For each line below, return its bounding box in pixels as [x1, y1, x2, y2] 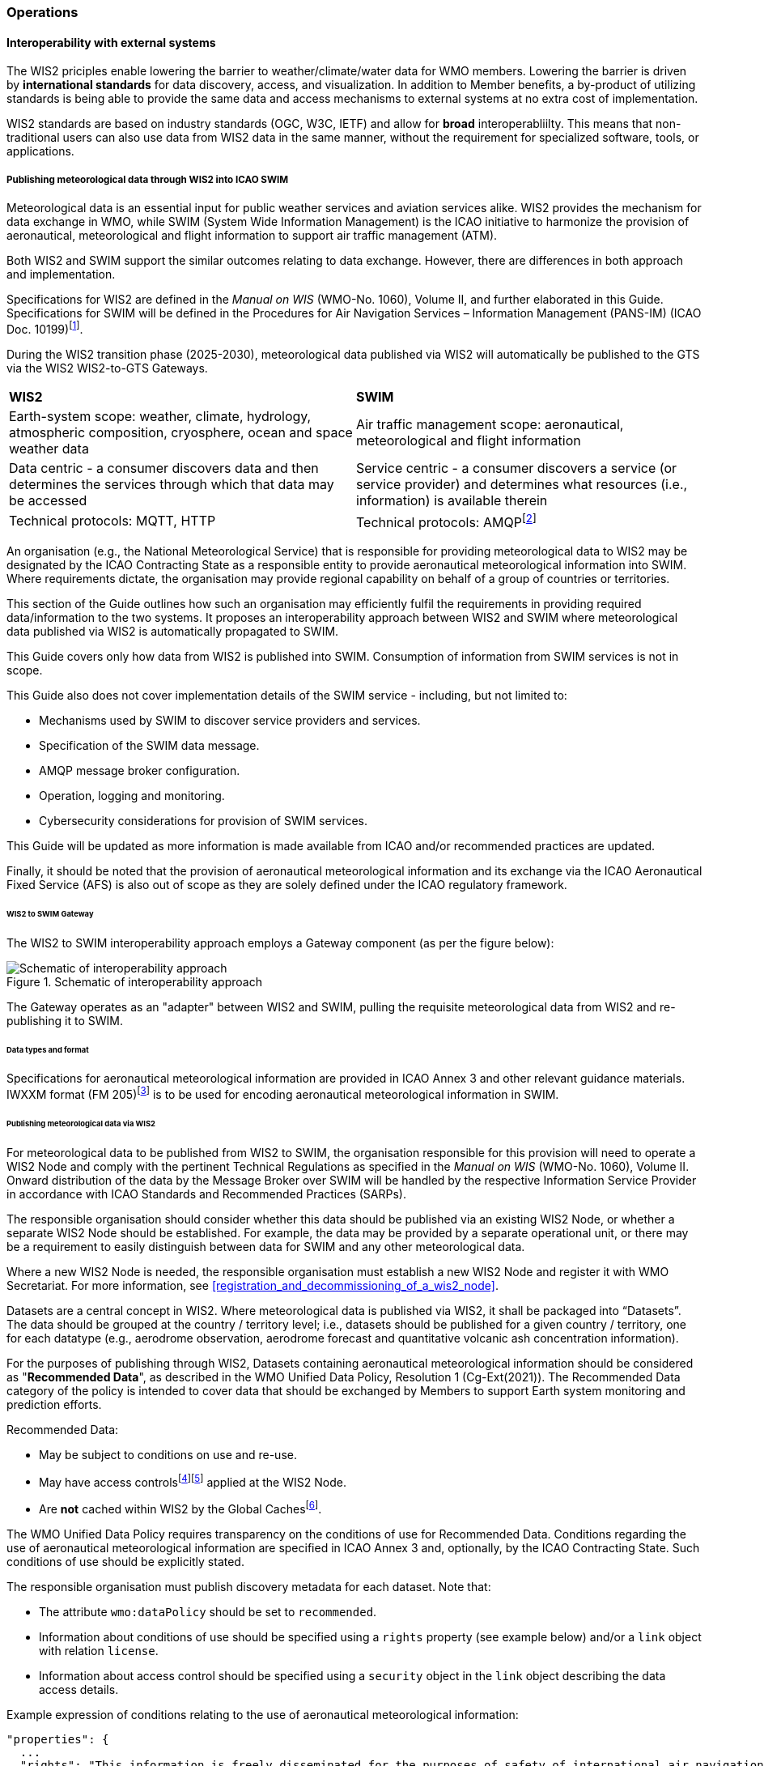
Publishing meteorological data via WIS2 [6, 1118, 155, 1128]
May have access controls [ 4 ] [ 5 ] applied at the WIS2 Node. [39, 1472, 346, 1489]
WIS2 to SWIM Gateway [6, 909, 94, 918]
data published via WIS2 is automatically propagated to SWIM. [6, 623, 339, 638]
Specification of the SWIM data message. [39, 738, 260, 752]
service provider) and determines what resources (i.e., [356, 475, 688, 492]
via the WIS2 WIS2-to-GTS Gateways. [6, 360, 208, 375]
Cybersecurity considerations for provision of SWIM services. [39, 813, 367, 828]
